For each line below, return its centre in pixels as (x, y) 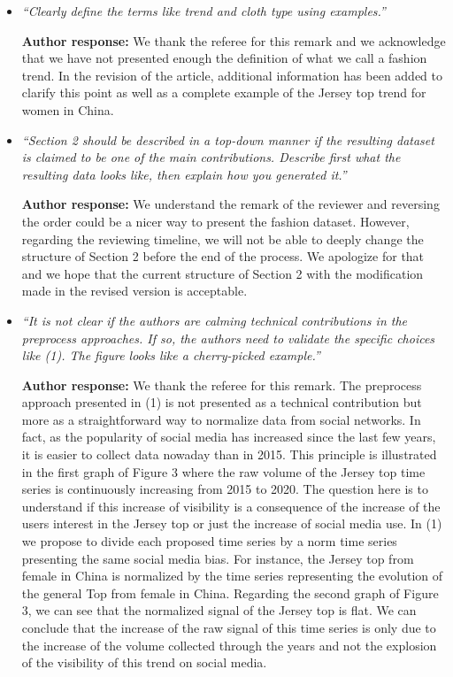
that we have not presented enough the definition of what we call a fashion (224, 58)
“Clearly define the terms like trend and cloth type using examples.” (203, 11)
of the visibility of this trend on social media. (144, 662)
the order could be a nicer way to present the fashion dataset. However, (215, 221)
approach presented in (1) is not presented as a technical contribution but (222, 402)
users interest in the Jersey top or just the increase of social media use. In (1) (232, 523)
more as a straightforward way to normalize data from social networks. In (221, 419)
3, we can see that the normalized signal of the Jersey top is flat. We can (219, 610)
